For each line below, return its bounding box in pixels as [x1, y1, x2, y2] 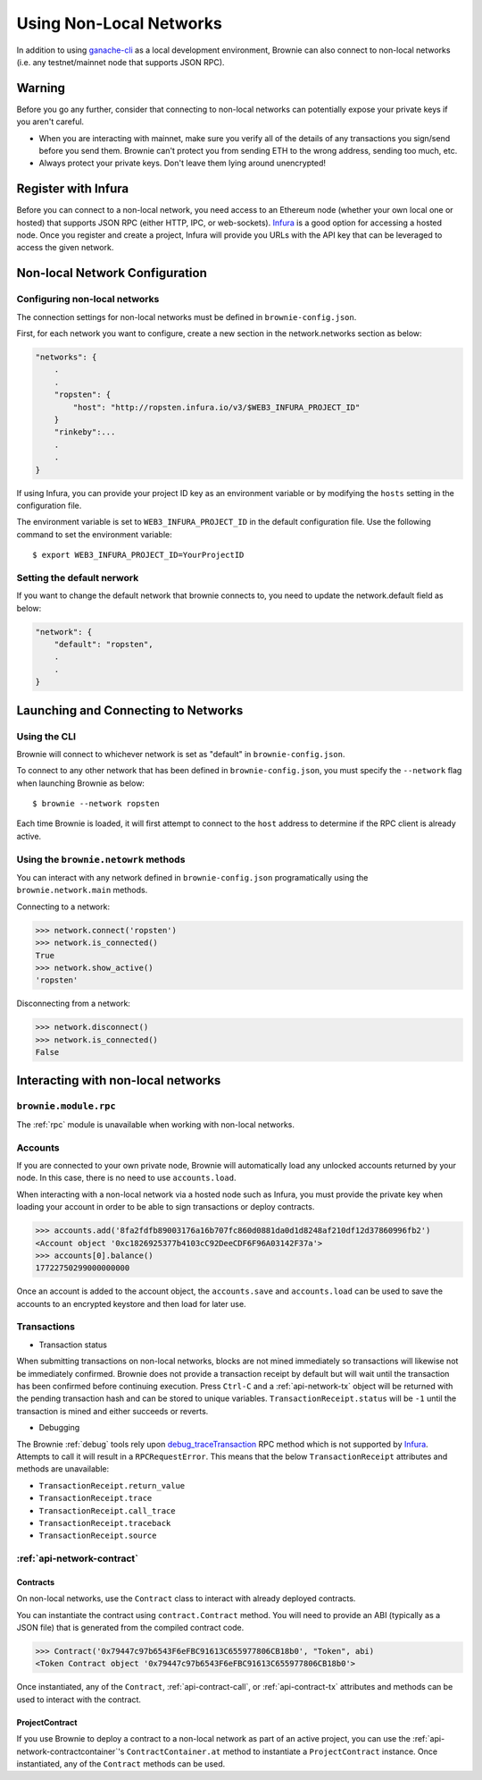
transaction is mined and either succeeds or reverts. [16, 1405, 209, 1416]
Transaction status [38, 1339, 107, 1350]
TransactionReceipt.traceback [38, 1518, 171, 1528]
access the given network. [16, 242, 114, 253]
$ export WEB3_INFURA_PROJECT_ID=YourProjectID [32, 550, 245, 561]
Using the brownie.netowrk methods [16, 853, 186, 865]
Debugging [38, 1422, 80, 1433]
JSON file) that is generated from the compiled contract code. [16, 1623, 245, 1633]
